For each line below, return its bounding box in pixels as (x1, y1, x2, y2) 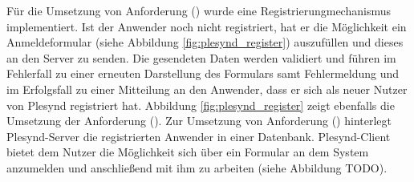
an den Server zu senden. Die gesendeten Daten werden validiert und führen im (6, 49, 396, 66)
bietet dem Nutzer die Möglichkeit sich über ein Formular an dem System (6, 144, 369, 160)
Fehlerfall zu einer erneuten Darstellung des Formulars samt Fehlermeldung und (6, 65, 400, 82)
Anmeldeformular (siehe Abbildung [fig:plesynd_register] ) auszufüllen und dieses (6, 34, 404, 51)
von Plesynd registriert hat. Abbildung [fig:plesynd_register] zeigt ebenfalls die (6, 96, 395, 113)
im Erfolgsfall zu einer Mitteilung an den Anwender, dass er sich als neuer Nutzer (6, 80, 408, 97)
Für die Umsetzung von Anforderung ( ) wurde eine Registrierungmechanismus (6, 2, 391, 18)
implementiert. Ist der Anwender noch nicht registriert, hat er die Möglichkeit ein (6, 18, 407, 34)
